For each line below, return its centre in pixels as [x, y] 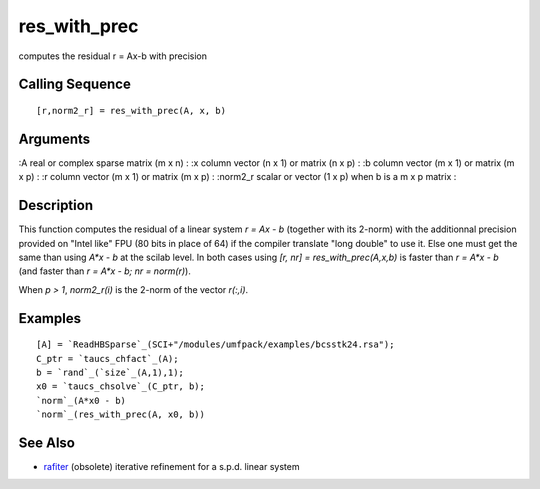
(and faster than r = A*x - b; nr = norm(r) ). [105, 271]
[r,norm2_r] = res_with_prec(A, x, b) [131, 110]
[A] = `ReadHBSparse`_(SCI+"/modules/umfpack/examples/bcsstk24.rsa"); [215, 344]
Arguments [54, 138]
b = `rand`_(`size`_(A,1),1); [110, 372]
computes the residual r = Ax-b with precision [113, 56]
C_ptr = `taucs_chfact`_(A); [107, 358]
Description [56, 205]
